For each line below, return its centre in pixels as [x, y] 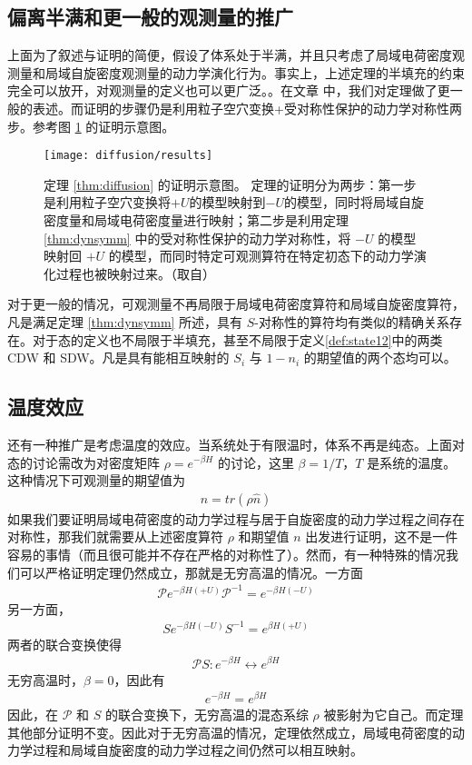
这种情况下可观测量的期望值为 [96, 480]
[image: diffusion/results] [128, 156]
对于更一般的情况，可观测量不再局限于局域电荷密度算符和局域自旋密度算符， [236, 304]
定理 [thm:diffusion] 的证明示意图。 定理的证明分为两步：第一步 [230, 184]
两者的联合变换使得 [64, 644]
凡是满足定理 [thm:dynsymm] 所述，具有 [125, 321]
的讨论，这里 [256, 462]
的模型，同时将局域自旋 [354, 202]
